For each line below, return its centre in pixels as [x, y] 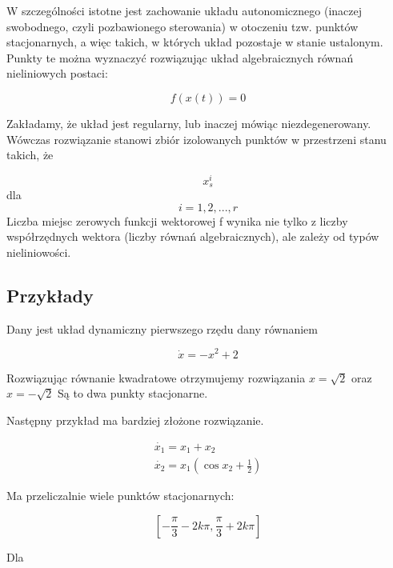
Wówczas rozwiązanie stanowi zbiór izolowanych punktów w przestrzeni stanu [196, 139]
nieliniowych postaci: [57, 73]
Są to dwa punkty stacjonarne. [133, 393]
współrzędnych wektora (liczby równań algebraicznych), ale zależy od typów [193, 236]
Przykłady [50, 296]
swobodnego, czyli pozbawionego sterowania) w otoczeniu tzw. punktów [182, 26]
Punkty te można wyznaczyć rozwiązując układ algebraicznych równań [180, 57]
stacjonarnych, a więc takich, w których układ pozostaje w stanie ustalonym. [195, 42]
